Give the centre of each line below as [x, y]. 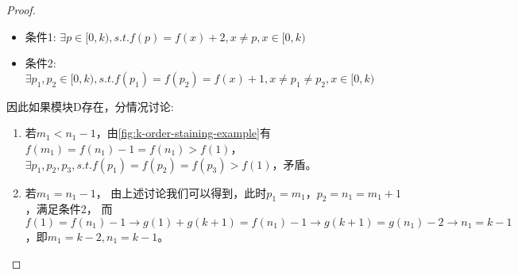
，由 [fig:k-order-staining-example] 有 [183, 133]
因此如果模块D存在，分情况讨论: [90, 106]
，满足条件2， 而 [69, 209]
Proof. [21, 10]
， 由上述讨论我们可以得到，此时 [181, 192]
